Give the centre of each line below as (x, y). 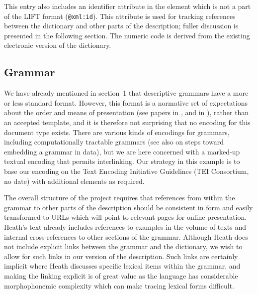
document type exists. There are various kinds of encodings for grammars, (117, 132)
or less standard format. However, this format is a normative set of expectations (126, 102)
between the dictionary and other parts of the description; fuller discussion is (121, 26)
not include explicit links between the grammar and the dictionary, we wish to (123, 246)
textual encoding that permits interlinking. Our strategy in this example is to (122, 161)
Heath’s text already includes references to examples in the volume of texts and (125, 226)
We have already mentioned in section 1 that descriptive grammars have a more (126, 93)
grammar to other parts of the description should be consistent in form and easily (128, 207)
